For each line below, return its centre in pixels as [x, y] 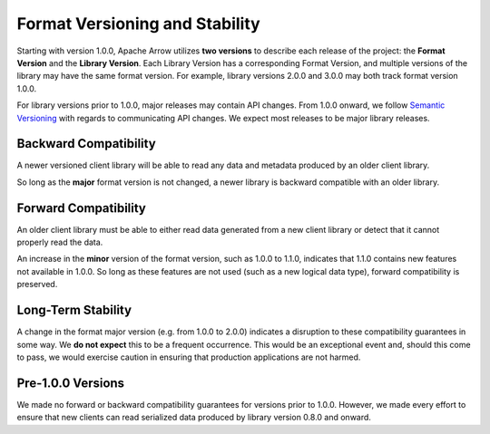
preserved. [37, 285]
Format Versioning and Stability [138, 24]
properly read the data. [60, 242]
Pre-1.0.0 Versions [71, 383]
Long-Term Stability [74, 310]
